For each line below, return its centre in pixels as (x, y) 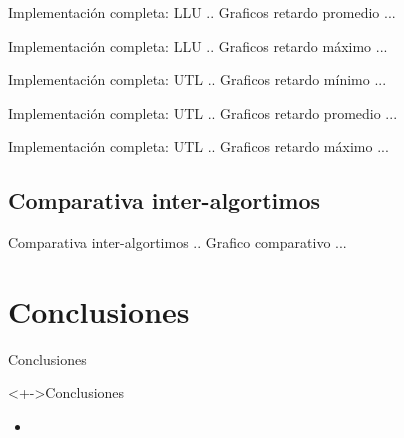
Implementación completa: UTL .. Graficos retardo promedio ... (203, 112)
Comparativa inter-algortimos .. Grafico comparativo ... (177, 242)
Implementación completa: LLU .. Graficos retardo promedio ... (202, 12)
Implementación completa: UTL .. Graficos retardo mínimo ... (197, 79)
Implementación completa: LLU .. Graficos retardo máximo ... (198, 45)
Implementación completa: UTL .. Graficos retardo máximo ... (198, 146)
